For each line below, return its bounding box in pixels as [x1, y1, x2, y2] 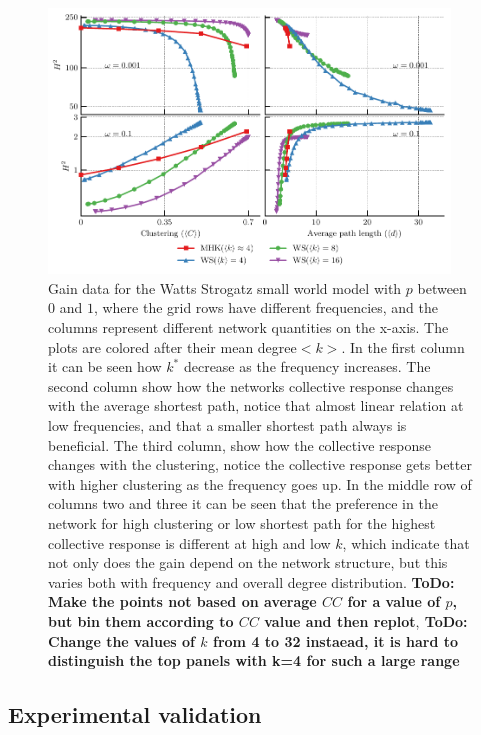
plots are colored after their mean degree [48, 336, 297, 357]
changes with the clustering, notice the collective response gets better [48, 454, 472, 475]
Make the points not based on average [48, 591, 317, 612]
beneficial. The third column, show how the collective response [48, 434, 431, 455]
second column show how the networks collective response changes [48, 375, 454, 396]
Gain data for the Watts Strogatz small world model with [48, 277, 402, 298]
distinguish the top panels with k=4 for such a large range [48, 650, 460, 671]
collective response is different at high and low [48, 532, 331, 553]
